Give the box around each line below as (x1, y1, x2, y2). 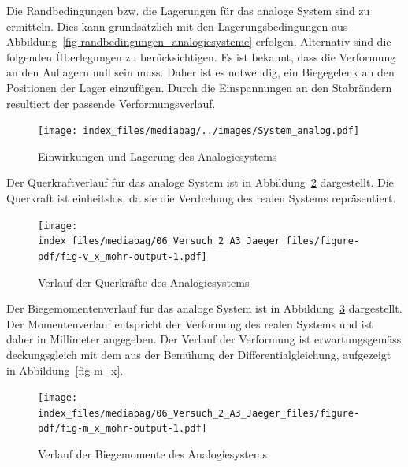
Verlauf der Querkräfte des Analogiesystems (38, 273, 250, 290)
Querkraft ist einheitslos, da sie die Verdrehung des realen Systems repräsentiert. (6, 190, 396, 206)
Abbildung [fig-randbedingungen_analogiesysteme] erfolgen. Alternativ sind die (6, 33, 391, 50)
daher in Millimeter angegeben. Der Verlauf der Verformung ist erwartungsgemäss (6, 331, 402, 347)
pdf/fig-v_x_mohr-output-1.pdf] (38, 250, 207, 262)
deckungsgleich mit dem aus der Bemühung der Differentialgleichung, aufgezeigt (6, 346, 391, 362)
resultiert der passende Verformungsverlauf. (6, 95, 216, 111)
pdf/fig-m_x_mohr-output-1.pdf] (38, 423, 207, 435)
